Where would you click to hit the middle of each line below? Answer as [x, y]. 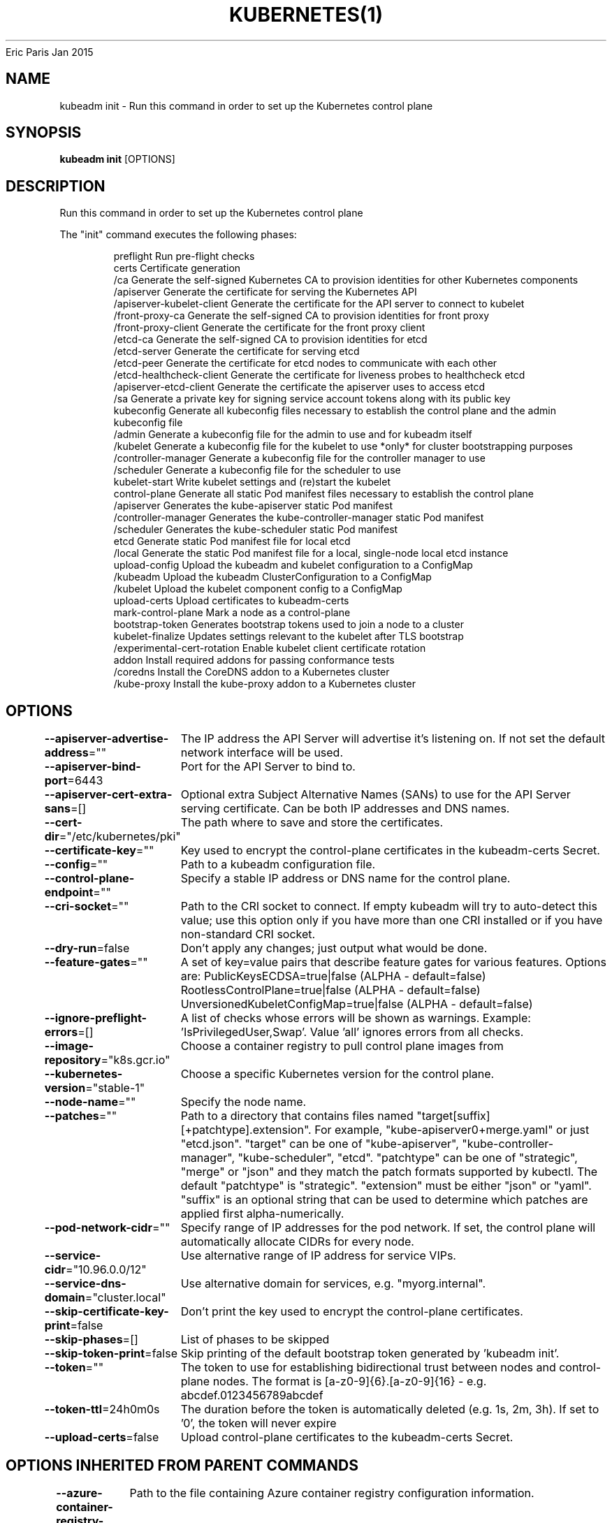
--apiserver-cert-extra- [108, 795]
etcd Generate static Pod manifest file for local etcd [232, 541]
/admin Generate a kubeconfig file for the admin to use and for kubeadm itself [293, 435]
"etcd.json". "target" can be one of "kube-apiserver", [320, 1144]
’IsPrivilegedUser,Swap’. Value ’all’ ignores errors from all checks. [352, 1032]
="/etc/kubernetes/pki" [120, 837]
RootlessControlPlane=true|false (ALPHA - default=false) [330, 990]
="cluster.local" [125, 1298]
